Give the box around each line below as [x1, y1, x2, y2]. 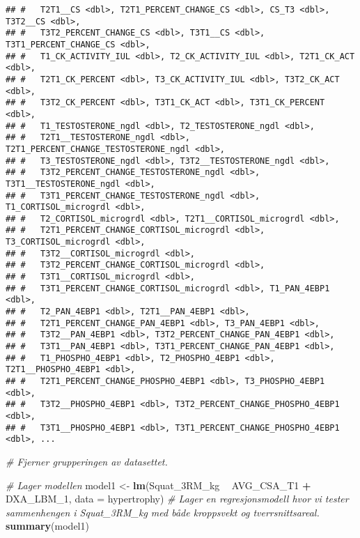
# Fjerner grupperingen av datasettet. [6, 454, 168, 468]
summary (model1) [6, 518, 89, 533]
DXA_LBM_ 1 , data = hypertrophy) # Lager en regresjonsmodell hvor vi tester [6, 491, 349, 506]
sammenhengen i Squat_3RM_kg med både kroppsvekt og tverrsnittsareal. [6, 505, 320, 519]
